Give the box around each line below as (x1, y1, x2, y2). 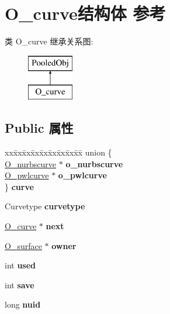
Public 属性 (5, 119, 74, 137)
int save (5, 278, 34, 291)
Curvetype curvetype (5, 200, 85, 212)
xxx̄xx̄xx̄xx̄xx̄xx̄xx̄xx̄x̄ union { (5, 146, 112, 158)
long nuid (5, 298, 41, 310)
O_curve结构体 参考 (5, 1, 166, 25)
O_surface (5, 239, 42, 251)
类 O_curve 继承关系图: (5, 35, 93, 47)
